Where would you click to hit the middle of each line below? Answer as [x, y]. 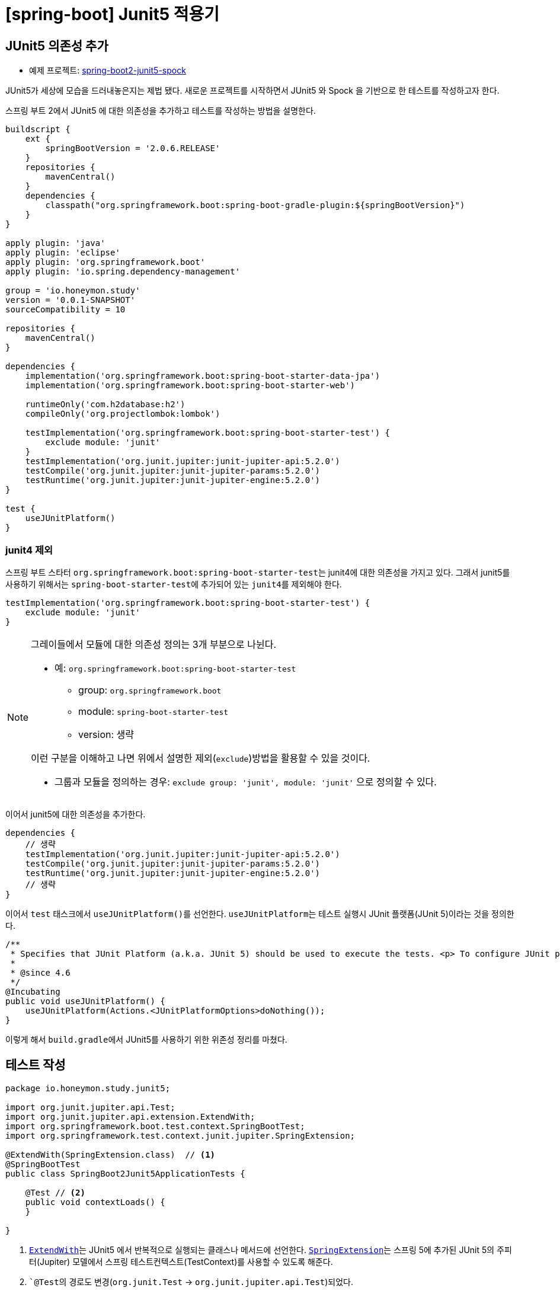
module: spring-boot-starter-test [153, 711]
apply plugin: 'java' [55, 243]
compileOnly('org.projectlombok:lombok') [123, 414]
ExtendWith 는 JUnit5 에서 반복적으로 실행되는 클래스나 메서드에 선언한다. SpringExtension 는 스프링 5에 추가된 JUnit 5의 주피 [271, 1250]
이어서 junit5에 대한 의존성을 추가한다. [76, 814]
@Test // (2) [55, 1192]
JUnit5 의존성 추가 [57, 46]
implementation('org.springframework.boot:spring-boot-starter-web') [190, 386]
